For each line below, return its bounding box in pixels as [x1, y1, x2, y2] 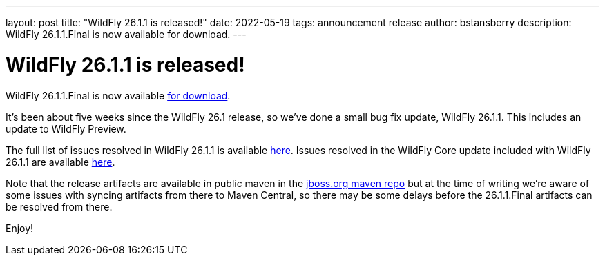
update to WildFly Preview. [6, 122, 126, 135]
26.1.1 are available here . [6, 155, 115, 168]
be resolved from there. [6, 200, 113, 213]
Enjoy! [6, 222, 34, 234]
